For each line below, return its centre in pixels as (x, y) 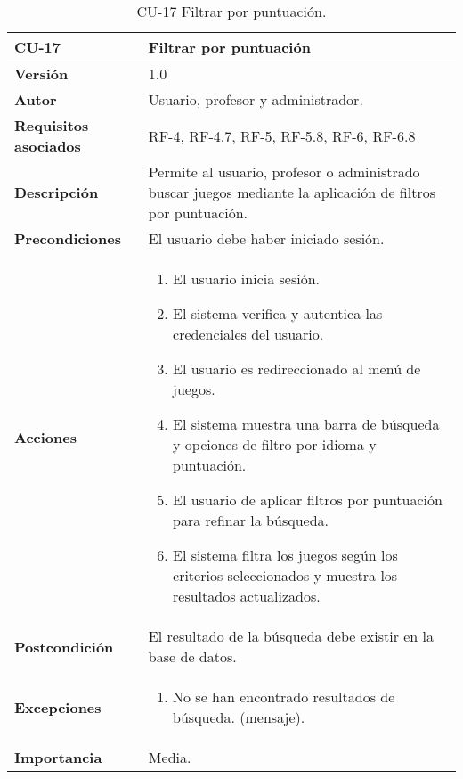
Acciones (45, 437)
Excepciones (58, 707)
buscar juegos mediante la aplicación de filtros (292, 192)
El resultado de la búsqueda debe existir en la (291, 636)
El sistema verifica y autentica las (278, 313)
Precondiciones (68, 238)
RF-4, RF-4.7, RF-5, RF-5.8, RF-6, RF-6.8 (282, 135)
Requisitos (52, 125)
